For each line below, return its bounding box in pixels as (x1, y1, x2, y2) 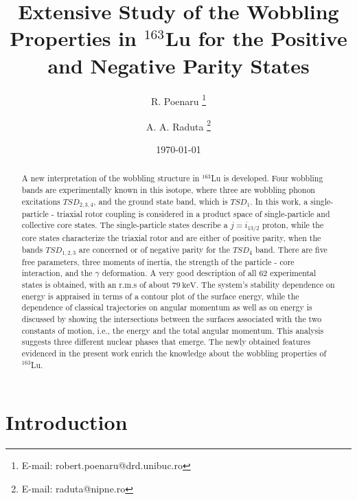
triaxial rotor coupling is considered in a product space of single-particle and (56, 207, 330, 219)
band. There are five (255, 243, 327, 255)
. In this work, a (250, 195, 308, 207)
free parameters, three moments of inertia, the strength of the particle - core (21, 255, 295, 267)
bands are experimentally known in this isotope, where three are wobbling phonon (21, 184, 315, 196)
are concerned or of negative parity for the (78, 243, 230, 255)
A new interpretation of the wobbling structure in (21, 172, 200, 184)
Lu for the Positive (165, 24, 347, 52)
